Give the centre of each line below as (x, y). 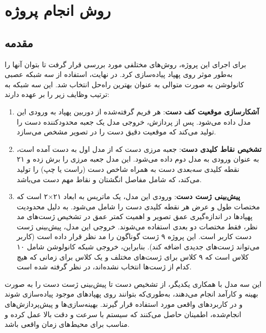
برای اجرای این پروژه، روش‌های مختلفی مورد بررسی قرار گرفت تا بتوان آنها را (126, 64)
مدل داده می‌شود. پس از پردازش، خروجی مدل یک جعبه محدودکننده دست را (134, 121)
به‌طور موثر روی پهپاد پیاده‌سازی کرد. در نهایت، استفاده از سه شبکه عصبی (119, 74)
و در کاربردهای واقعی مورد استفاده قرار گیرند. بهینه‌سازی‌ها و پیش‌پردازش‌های (124, 304)
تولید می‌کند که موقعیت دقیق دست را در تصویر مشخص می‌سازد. (116, 132)
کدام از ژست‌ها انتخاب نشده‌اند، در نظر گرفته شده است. (104, 267)
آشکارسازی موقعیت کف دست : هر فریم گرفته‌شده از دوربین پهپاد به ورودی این (138, 111)
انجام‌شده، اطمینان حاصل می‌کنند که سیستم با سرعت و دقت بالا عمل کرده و (123, 314)
